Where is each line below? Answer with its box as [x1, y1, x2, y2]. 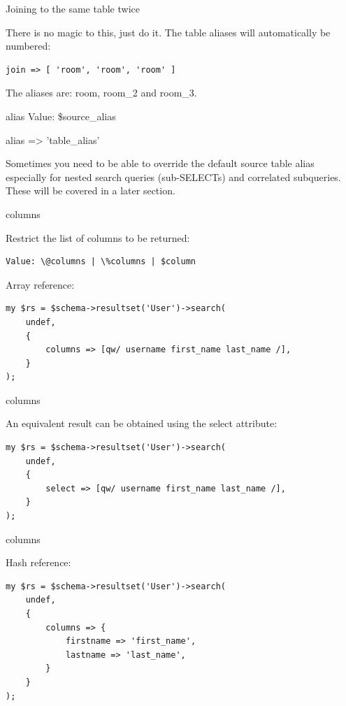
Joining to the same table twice [6, 1, 140, 15]
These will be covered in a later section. [6, 183, 175, 198]
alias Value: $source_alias [6, 108, 116, 123]
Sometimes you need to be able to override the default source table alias [6, 156, 315, 171]
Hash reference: [6, 555, 71, 570]
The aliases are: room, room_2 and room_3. [6, 85, 197, 100]
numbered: [6, 38, 51, 53]
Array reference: [6, 277, 75, 291]
